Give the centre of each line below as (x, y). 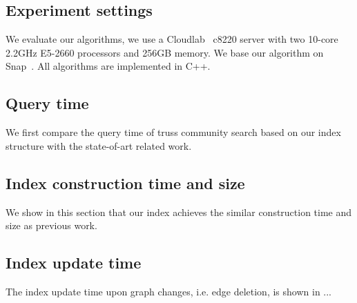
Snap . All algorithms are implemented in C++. (108, 66)
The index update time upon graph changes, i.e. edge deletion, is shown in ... (169, 291)
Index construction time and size (125, 183)
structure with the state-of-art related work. (99, 145)
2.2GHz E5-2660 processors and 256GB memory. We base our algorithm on (165, 52)
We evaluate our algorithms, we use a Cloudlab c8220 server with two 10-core (172, 39)
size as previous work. (51, 225)
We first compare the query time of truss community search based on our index (173, 132)
